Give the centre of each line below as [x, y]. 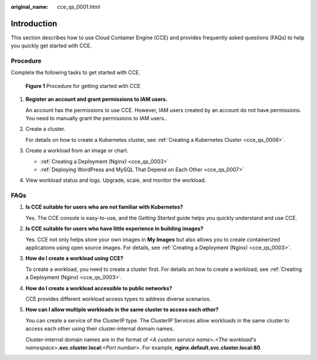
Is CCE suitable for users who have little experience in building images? [114, 229]
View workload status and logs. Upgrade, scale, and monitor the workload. [116, 180]
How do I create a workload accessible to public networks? [99, 288]
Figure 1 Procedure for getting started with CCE [83, 86]
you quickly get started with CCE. [51, 46]
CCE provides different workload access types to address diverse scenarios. [118, 299]
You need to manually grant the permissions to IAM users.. [96, 118]
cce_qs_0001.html [79, 7]
